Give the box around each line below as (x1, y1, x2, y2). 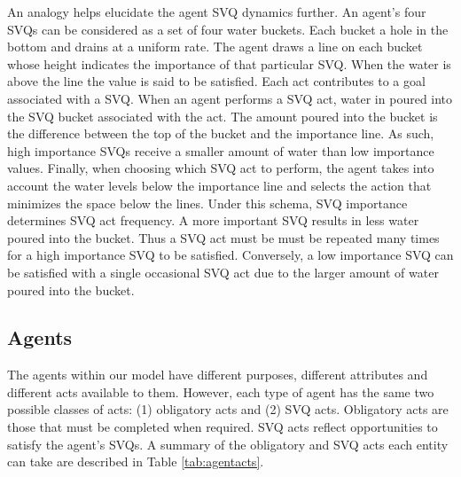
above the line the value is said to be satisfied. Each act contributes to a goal (7, 72, 426, 90)
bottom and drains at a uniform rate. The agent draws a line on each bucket (7, 37, 423, 56)
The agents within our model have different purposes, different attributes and (7, 365, 428, 384)
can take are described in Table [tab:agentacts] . (7, 452, 264, 471)
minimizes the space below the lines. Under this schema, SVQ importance (7, 193, 408, 212)
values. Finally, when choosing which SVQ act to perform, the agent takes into (7, 159, 434, 177)
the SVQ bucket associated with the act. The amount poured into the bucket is (7, 106, 438, 125)
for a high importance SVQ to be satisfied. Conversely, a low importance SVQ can (7, 246, 454, 264)
